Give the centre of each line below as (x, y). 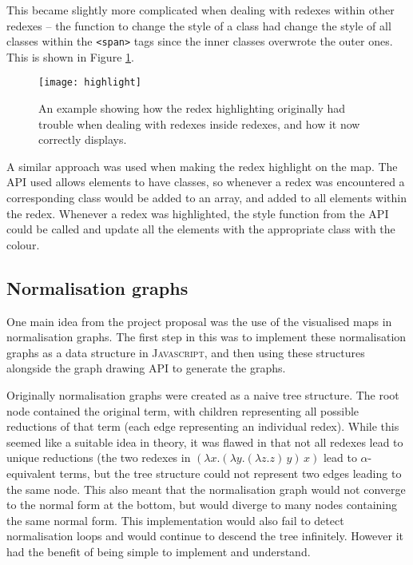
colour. (23, 244)
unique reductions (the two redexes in (99, 458)
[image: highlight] (90, 83)
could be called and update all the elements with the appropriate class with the (201, 229)
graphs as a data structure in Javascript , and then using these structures (186, 352)
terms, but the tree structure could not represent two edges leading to (230, 473)
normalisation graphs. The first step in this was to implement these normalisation (206, 337)
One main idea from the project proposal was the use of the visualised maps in (199, 321)
